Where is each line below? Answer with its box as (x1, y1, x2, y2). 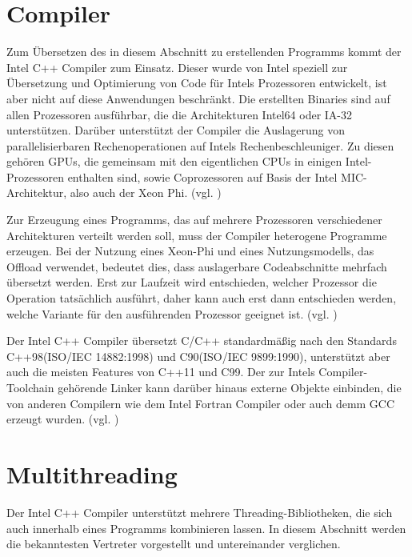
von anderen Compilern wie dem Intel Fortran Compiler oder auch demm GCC (6, 395, 395, 411)
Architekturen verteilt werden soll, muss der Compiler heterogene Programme (6, 226, 387, 243)
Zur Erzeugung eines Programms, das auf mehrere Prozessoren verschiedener (6, 211, 382, 228)
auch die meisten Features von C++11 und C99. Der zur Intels (6, 363, 315, 380)
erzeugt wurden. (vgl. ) (6, 411, 119, 427)
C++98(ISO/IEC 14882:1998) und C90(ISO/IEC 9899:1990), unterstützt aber (6, 347, 390, 364)
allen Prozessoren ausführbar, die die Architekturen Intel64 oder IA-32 (6, 106, 352, 122)
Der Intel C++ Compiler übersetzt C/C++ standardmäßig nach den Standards (6, 332, 397, 349)
